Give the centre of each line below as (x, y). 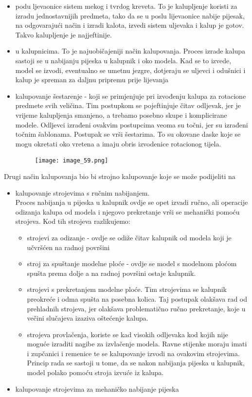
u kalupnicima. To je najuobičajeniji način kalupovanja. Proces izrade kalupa (130, 51)
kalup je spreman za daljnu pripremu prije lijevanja (92, 80)
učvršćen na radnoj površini (68, 247)
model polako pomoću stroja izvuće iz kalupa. (95, 372)
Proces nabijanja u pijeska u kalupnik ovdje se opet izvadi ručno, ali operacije (132, 202)
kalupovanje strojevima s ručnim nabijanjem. (82, 192)
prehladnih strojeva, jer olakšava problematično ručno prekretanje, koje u (136, 308)
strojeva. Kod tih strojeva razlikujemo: (73, 221)
